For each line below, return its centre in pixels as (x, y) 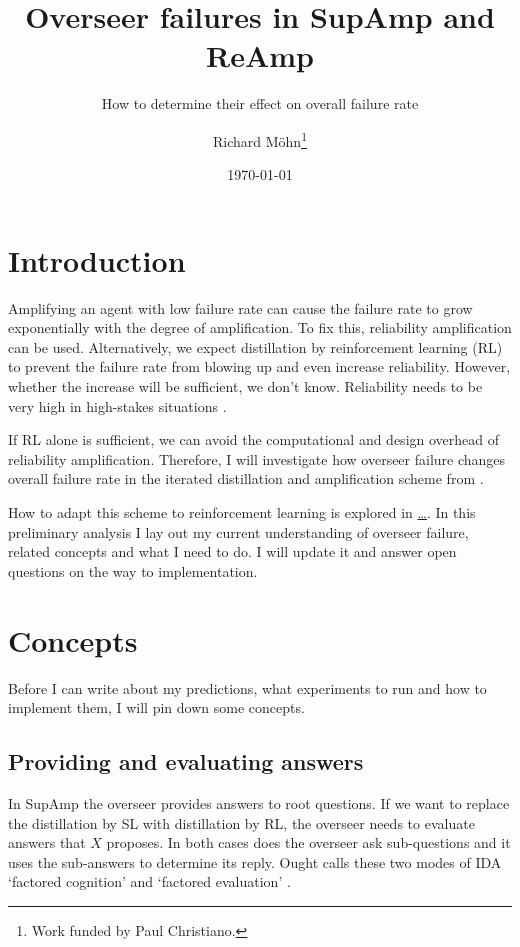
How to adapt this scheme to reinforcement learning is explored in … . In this (242, 512)
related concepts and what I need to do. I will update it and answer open (232, 551)
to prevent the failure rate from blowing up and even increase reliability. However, (259, 366)
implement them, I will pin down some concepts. (156, 707)
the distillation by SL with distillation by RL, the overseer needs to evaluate (241, 822)
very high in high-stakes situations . (117, 405)
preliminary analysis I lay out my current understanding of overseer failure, (238, 531)
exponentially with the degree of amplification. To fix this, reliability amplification (260, 327)
